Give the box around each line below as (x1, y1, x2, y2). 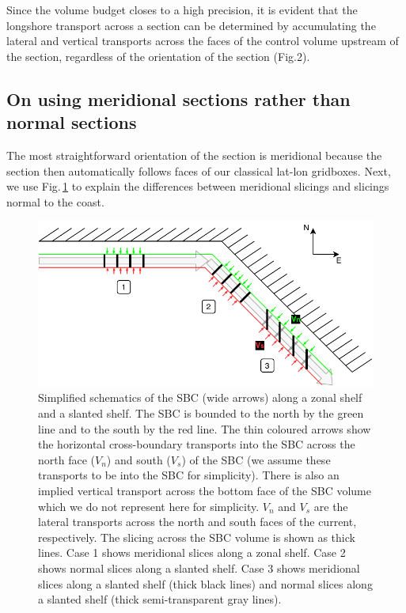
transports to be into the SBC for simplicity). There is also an (38, 467, 340, 483)
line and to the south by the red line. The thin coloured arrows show (38, 420, 371, 437)
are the (313, 498, 348, 514)
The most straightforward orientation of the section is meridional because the (6, 146, 382, 163)
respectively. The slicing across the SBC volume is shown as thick (38, 528, 355, 545)
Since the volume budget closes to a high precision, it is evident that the (6, 2, 358, 17)
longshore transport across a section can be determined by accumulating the (6, 17, 376, 33)
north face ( (38, 451, 95, 467)
